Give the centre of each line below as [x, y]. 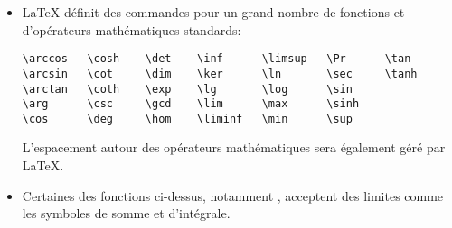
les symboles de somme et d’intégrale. [126, 213]
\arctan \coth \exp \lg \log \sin [187, 89]
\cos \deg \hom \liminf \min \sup [187, 119]
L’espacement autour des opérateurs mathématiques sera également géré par [234, 147]
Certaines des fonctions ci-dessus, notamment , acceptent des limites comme [233, 195]
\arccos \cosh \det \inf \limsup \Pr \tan [217, 59]
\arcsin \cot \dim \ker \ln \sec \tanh [220, 73]
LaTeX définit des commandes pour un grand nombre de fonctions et [213, 12]
